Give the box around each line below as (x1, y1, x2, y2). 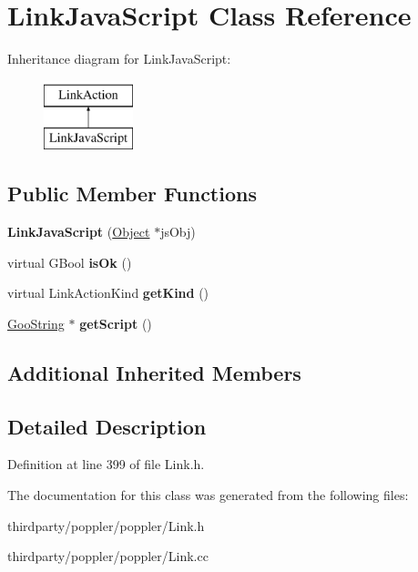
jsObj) (160, 222, 196, 241)
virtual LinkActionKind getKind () (7, 283, 209, 302)
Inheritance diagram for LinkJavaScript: (7, 49, 231, 68)
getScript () (79, 313, 152, 332)
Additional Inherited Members (7, 358, 301, 386)
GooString (7, 313, 65, 332)
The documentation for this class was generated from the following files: (7, 485, 409, 505)
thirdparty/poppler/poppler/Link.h (7, 516, 205, 535)
